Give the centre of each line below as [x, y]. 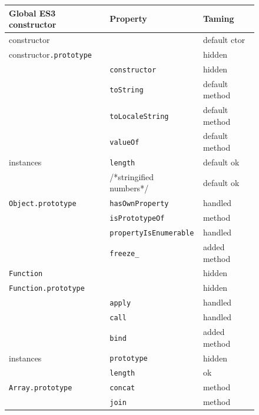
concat [122, 388]
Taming [218, 19]
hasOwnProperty [139, 204]
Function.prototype [47, 289]
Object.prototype [43, 204]
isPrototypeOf [137, 219]
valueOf [124, 143]
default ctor [224, 39]
